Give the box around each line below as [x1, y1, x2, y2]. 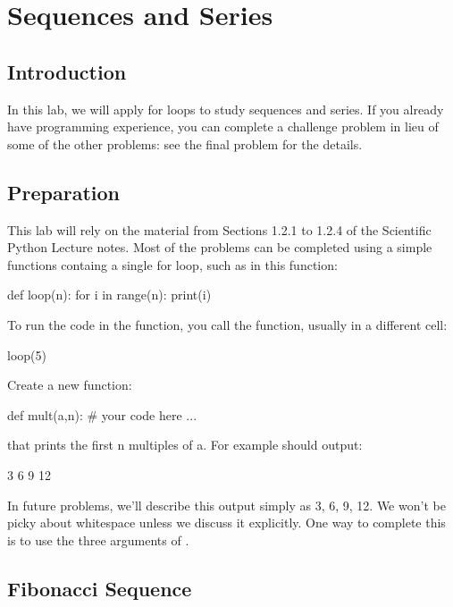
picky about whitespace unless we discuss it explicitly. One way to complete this [7, 513, 446, 532]
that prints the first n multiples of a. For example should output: [7, 435, 363, 454]
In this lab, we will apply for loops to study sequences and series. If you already [7, 99, 444, 118]
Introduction [7, 57, 127, 85]
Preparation [7, 178, 120, 206]
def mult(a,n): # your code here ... [7, 405, 197, 424]
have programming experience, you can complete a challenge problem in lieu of [7, 117, 439, 136]
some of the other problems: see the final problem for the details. [7, 134, 363, 153]
